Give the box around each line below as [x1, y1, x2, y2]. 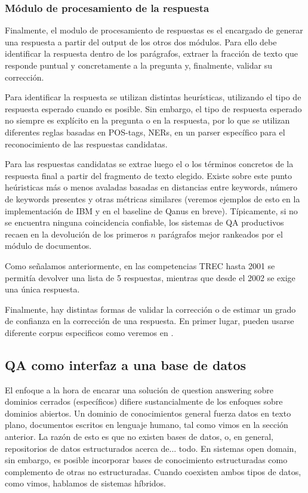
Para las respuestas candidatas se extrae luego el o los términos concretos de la [5, 158, 294, 170]
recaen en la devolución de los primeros [5, 227, 148, 240]
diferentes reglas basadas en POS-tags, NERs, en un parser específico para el [5, 125, 285, 138]
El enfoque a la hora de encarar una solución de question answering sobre [5, 383, 273, 396]
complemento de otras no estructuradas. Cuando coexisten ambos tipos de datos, [5, 465, 301, 477]
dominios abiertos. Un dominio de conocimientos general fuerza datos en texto [5, 406, 291, 419]
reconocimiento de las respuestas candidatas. [5, 137, 168, 150]
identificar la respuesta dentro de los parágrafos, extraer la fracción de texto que [5, 47, 298, 60]
